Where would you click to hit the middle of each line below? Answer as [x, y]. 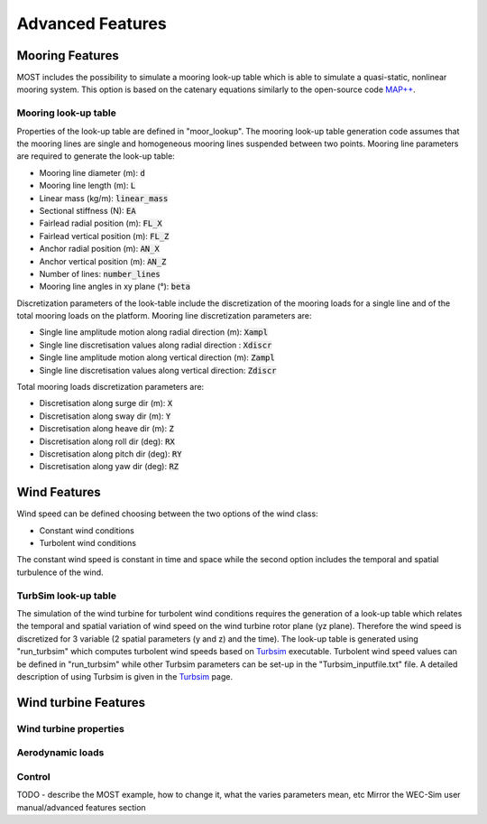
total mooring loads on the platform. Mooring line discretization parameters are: [164, 316]
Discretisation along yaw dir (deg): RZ [109, 467]
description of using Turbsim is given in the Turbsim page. [125, 676]
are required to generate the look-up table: [96, 156]
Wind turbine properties [71, 728]
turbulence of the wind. [60, 572]
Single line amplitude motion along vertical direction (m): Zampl [157, 357]
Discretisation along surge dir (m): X [106, 403]
